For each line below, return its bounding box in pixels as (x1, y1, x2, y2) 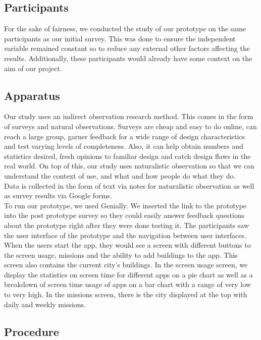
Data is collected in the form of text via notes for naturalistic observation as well (4, 180, 254, 191)
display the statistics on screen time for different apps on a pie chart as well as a (4, 269, 253, 279)
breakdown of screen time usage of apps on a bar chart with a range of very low (4, 279, 251, 290)
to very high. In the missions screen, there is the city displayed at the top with (4, 289, 247, 300)
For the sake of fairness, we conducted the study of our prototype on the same (4, 23, 246, 34)
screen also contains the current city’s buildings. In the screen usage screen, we (4, 259, 248, 270)
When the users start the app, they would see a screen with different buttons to (4, 240, 251, 250)
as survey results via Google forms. (4, 190, 112, 201)
